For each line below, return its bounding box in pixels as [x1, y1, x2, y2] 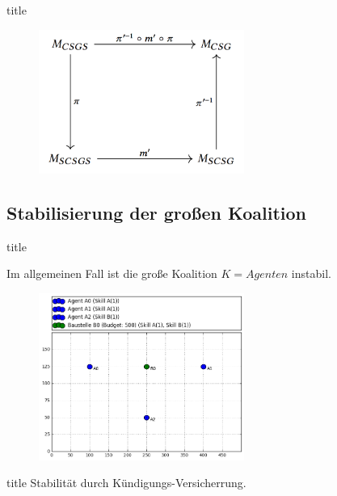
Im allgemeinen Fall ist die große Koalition [6, 265, 217, 282]
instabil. [291, 265, 331, 282]
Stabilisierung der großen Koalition [6, 200, 306, 225]
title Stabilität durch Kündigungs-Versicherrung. [6, 474, 246, 491]
